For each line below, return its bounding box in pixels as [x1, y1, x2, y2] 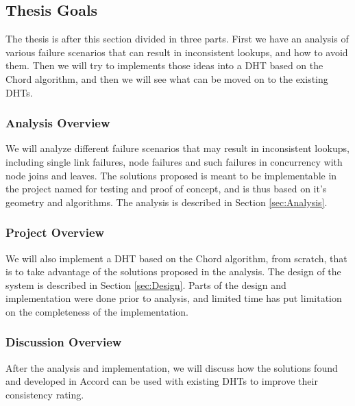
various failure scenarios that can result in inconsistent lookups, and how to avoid [5, 45, 348, 59]
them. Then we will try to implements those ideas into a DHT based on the [5, 58, 323, 73]
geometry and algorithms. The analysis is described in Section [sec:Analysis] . [5, 194, 328, 209]
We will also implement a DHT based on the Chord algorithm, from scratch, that [5, 251, 347, 265]
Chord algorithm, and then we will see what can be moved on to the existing [5, 71, 328, 86]
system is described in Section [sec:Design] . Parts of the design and [5, 277, 286, 292]
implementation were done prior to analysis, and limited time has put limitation [5, 291, 342, 305]
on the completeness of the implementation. [5, 304, 188, 318]
